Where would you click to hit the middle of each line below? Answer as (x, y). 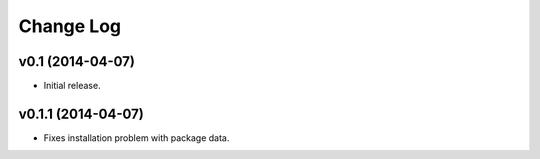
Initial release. (72, 86)
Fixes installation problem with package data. (136, 137)
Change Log (70, 26)
